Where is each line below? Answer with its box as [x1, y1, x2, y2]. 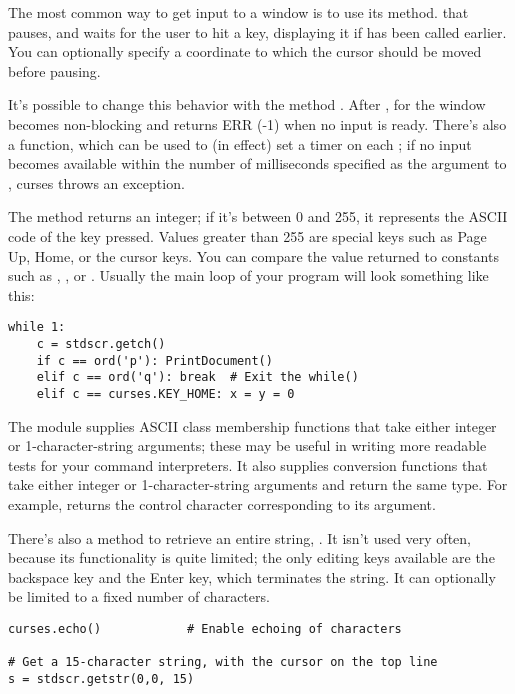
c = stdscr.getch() [36, 336, 166, 351]
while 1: [8, 320, 66, 335]
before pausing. [8, 60, 101, 81]
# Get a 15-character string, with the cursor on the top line [8, 655, 438, 670]
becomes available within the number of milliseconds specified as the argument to [8, 153, 507, 174]
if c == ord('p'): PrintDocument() [36, 353, 273, 368]
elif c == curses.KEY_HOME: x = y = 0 [36, 386, 295, 401]
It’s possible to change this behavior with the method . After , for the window [8, 94, 486, 115]
